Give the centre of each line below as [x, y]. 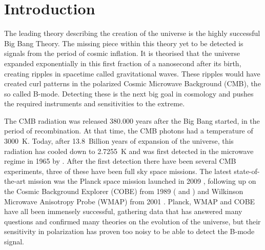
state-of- [247, 171]
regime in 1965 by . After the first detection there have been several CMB [120, 161]
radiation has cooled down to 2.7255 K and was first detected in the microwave [129, 151]
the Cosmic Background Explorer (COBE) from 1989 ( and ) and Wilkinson [124, 191]
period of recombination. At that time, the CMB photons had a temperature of [129, 131]
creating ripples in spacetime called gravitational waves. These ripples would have [132, 73]
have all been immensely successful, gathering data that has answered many [123, 211]
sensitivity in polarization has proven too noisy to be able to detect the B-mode [129, 231]
